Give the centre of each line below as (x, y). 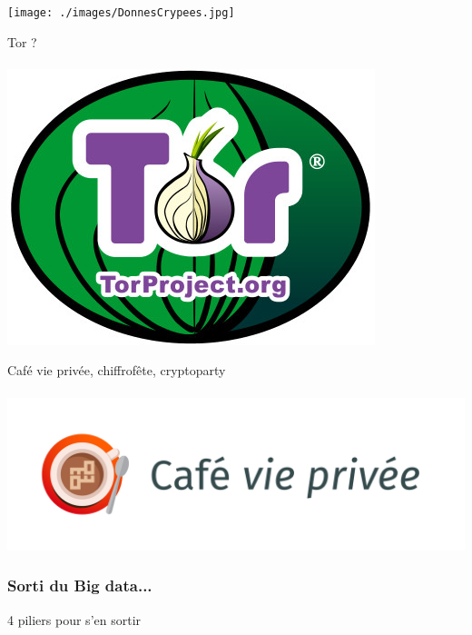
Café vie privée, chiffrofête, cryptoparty (117, 370)
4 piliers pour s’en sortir (74, 619)
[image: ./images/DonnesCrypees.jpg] (121, 13)
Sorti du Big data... (80, 585)
